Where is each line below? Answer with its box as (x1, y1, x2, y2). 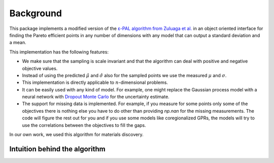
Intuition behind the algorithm (9, 145, 106, 153)
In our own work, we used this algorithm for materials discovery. (9, 132, 144, 138)
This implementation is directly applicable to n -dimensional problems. (22, 79, 168, 86)
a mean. (9, 40, 26, 46)
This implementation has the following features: (9, 49, 109, 55)
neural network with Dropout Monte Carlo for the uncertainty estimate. (22, 94, 169, 100)
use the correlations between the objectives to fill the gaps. (22, 122, 147, 128)
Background (9, 8, 62, 19)
